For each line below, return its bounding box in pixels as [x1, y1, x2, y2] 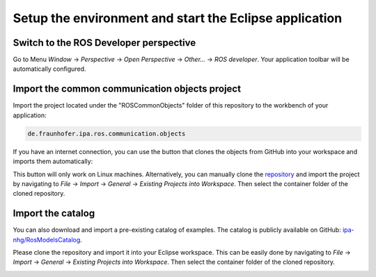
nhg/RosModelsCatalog [13, 235, 81, 244]
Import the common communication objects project [13, 83, 242, 95]
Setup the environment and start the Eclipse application [13, 10, 343, 26]
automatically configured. [13, 65, 86, 73]
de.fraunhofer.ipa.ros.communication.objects [27, 129, 186, 137]
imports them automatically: [13, 157, 93, 166]
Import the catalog [13, 208, 95, 219]
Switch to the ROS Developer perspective [13, 37, 196, 49]
